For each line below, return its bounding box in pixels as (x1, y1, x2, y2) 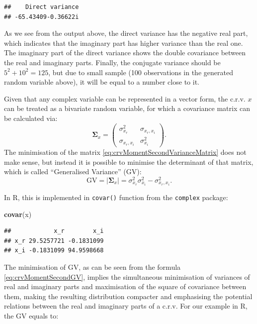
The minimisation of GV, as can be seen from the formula (4, 261, 181, 272)
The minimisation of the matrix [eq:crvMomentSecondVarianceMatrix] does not (4, 147, 247, 157)
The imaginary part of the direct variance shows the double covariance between (4, 47, 246, 58)
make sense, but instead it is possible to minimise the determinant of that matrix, (4, 156, 254, 167)
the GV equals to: (4, 310, 59, 321)
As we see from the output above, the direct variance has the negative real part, (4, 28, 248, 38)
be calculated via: (4, 112, 58, 123)
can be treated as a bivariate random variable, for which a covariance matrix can (4, 103, 250, 113)
